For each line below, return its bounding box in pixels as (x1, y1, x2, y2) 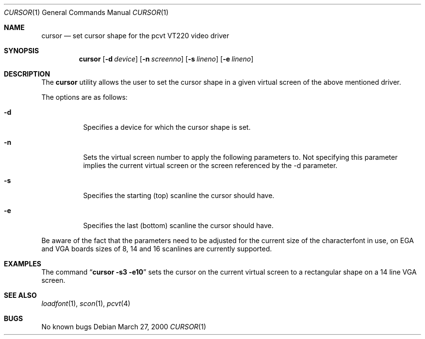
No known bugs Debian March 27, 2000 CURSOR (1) (41, 323, 206, 331)
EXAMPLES (4, 260, 41, 268)
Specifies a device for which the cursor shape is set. (83, 123, 251, 131)
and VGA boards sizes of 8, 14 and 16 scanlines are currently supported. (41, 245, 272, 253)
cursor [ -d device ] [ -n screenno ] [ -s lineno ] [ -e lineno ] (79, 55, 254, 63)
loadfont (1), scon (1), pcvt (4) (41, 299, 131, 308)
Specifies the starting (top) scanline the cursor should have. (83, 191, 275, 200)
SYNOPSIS (4, 46, 39, 55)
